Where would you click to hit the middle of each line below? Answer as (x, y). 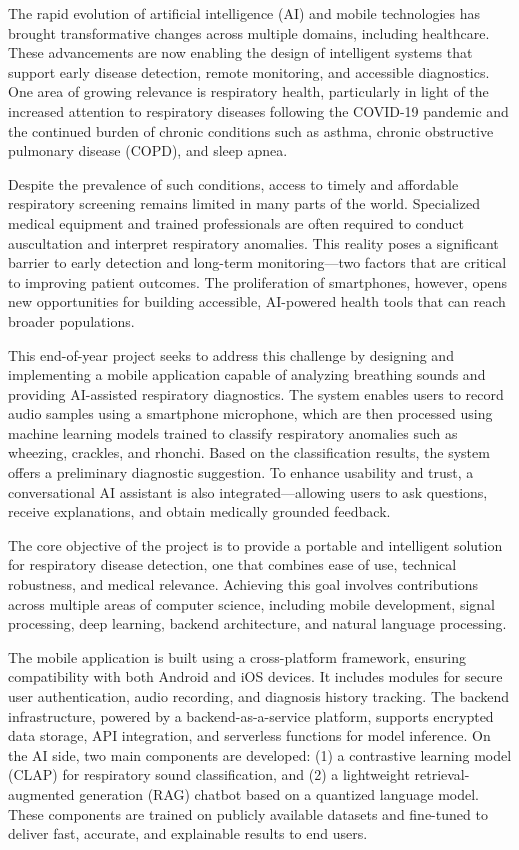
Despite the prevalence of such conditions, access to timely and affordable (233, 183)
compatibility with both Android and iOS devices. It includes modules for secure (255, 676)
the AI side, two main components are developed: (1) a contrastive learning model (260, 754)
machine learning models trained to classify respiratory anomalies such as (233, 432)
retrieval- (442, 774)
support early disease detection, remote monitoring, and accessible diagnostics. (249, 71)
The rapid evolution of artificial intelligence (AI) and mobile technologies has (244, 13)
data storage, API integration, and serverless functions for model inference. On (249, 735)
